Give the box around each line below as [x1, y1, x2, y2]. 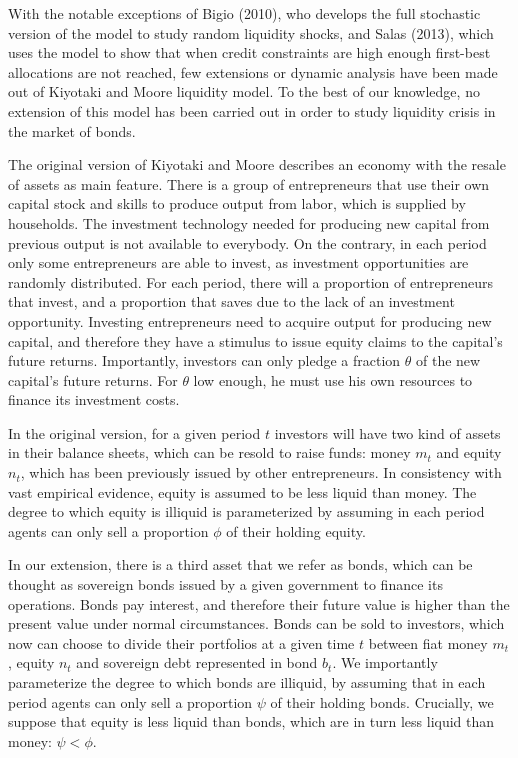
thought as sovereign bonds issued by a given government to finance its [8, 574, 443, 595]
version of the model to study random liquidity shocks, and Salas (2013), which [8, 22, 494, 43]
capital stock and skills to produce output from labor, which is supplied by [8, 193, 466, 214]
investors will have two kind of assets [274, 422, 501, 443]
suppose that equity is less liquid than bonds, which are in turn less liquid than [8, 711, 495, 732]
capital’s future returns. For [8, 369, 178, 390]
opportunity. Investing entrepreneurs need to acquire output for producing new [8, 310, 492, 331]
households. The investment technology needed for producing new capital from [8, 212, 490, 233]
